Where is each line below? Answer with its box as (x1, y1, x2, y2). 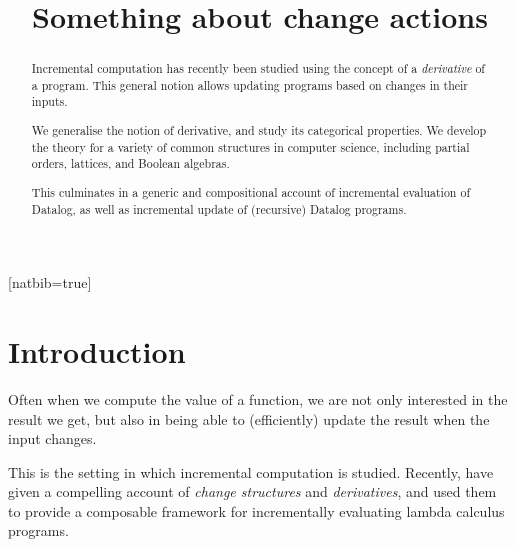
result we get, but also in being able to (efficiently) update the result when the (8, 408, 490, 429)
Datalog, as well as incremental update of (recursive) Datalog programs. (31, 200, 407, 217)
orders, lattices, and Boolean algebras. (31, 155, 230, 172)
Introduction (8, 330, 186, 371)
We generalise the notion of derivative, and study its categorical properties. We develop (31, 122, 487, 139)
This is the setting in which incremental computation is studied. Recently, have (8, 461, 494, 482)
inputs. (31, 93, 68, 110)
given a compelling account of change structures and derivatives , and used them (8, 481, 497, 502)
